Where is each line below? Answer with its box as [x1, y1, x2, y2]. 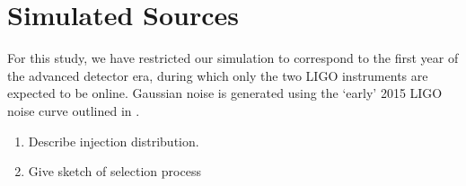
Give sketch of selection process [28, 162, 201, 181]
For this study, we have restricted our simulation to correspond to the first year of [7, 49, 459, 67]
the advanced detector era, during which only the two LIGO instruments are [7, 66, 428, 84]
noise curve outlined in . [7, 101, 140, 120]
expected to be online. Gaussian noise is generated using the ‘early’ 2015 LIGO [7, 84, 443, 102]
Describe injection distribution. [28, 131, 199, 150]
